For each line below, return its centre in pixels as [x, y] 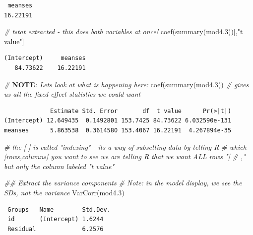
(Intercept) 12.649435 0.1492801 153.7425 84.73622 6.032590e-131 [118, 121]
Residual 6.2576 [56, 229]
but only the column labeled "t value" [59, 166]
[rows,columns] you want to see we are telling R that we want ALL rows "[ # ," [125, 156]
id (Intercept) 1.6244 [56, 219]
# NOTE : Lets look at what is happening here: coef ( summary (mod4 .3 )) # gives [126, 84]
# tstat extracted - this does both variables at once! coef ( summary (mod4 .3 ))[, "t [124, 31]
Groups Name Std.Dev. [59, 209]
